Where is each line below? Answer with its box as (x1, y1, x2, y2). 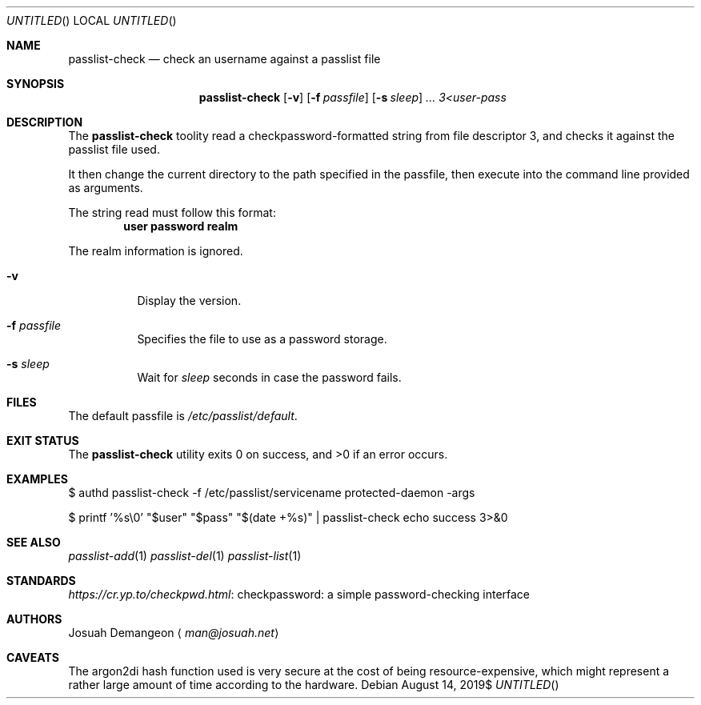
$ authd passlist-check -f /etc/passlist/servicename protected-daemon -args (68, 486, 475, 499)
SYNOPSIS (6, 77, 65, 90)
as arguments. (68, 181, 143, 194)
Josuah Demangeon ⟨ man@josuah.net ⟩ (68, 626, 279, 639)
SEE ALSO (6, 535, 61, 549)
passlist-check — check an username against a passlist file (68, 52, 381, 66)
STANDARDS (6, 574, 76, 587)
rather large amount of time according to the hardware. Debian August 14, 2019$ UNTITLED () (68, 678, 559, 691)
